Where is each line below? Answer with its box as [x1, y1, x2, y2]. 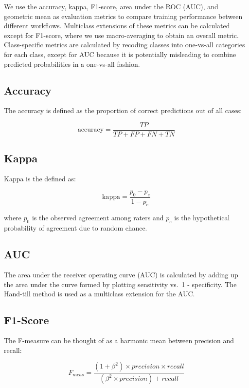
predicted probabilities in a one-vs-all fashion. [4, 58, 140, 69]
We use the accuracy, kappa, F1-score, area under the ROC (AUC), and [4, 1, 218, 11]
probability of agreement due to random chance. [4, 223, 147, 233]
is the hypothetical [174, 213, 230, 223]
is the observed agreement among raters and [32, 213, 164, 223]
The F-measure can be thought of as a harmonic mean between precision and [4, 335, 234, 346]
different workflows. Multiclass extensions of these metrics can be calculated [4, 20, 230, 31]
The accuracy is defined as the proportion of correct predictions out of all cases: [4, 105, 242, 116]
